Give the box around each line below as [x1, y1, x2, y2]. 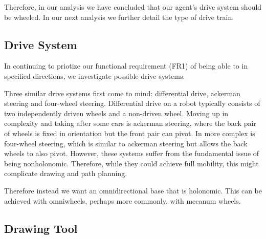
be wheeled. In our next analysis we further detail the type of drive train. [4, 11, 234, 22]
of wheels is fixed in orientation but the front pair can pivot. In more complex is [4, 127, 255, 138]
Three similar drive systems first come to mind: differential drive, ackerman [4, 88, 240, 98]
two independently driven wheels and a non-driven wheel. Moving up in [4, 107, 229, 118]
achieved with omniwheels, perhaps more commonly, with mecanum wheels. [4, 195, 241, 206]
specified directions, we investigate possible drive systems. [4, 70, 185, 81]
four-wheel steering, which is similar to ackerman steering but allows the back [4, 138, 248, 148]
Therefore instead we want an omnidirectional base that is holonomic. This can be [4, 185, 262, 195]
